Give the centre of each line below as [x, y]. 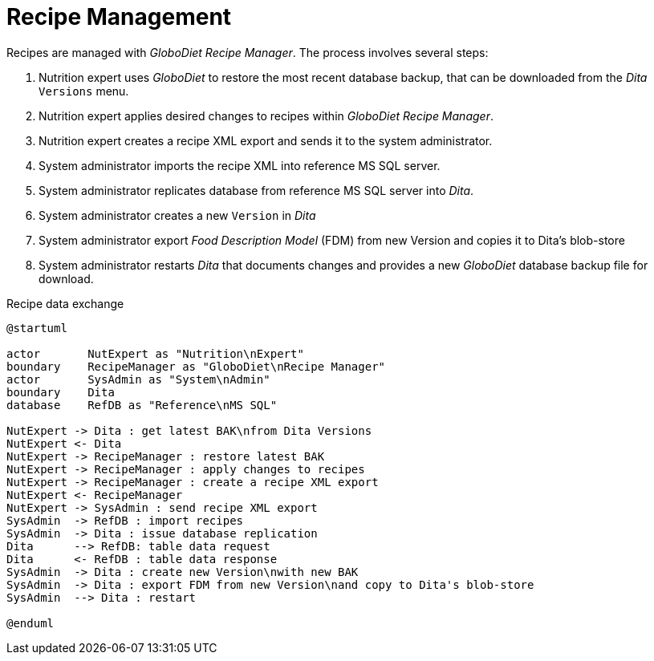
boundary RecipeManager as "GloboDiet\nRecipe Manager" [196, 366]
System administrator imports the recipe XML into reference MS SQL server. [240, 165]
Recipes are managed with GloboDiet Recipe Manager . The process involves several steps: [248, 52]
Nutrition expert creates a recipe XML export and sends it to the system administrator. [266, 140]
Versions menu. [84, 91]
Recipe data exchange [65, 303]
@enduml [30, 623]
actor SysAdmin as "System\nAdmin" [138, 379]
